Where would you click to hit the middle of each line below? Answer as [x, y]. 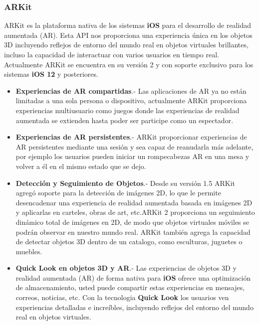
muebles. [29, 251]
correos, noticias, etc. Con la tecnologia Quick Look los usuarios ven [122, 297]
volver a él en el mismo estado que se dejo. [81, 166]
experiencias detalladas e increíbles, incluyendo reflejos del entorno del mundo [134, 307]
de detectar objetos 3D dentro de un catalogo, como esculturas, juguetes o [129, 242]
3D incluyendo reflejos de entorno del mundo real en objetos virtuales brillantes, [126, 45]
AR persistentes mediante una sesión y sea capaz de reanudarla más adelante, [134, 146]
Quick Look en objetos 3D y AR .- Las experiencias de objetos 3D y [126, 268]
